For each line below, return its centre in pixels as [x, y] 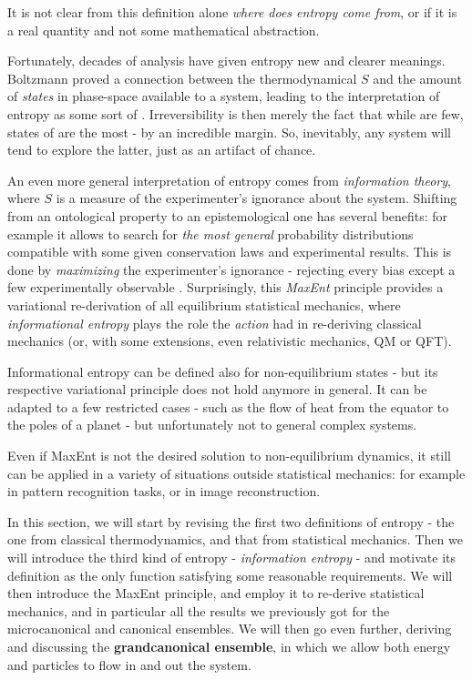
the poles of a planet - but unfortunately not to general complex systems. [212, 425]
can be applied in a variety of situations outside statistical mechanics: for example [236, 473]
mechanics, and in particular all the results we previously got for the [199, 610]
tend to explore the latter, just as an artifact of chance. [162, 150]
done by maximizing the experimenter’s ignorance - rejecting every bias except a [231, 269]
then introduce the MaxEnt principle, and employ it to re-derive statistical [216, 593]
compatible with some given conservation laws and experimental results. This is [230, 252]
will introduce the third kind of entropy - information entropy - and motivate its [232, 558]
